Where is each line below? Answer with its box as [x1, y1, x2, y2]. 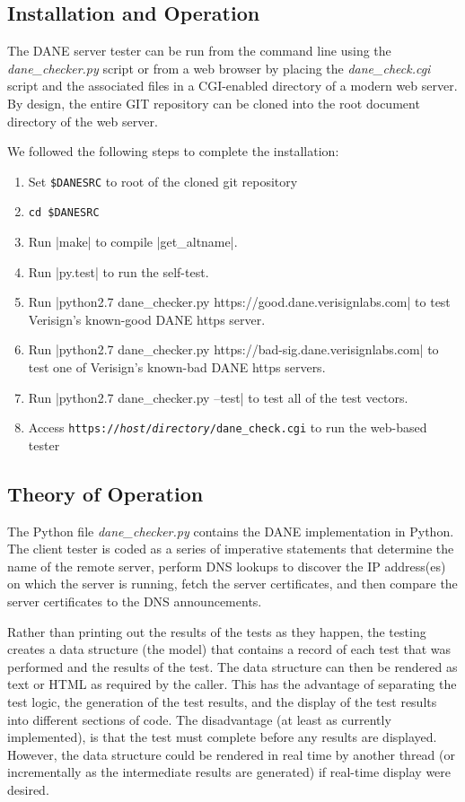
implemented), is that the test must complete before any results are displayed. [7, 728, 437, 746]
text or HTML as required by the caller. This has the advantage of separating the [7, 675, 457, 693]
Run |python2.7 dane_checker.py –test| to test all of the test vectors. [28, 388, 408, 406]
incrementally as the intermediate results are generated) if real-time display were [7, 763, 452, 781]
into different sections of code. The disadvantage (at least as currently [7, 710, 391, 728]
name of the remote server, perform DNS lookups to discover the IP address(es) [7, 556, 446, 575]
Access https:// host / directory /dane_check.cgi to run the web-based [28, 418, 427, 437]
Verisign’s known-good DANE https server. [28, 309, 266, 328]
